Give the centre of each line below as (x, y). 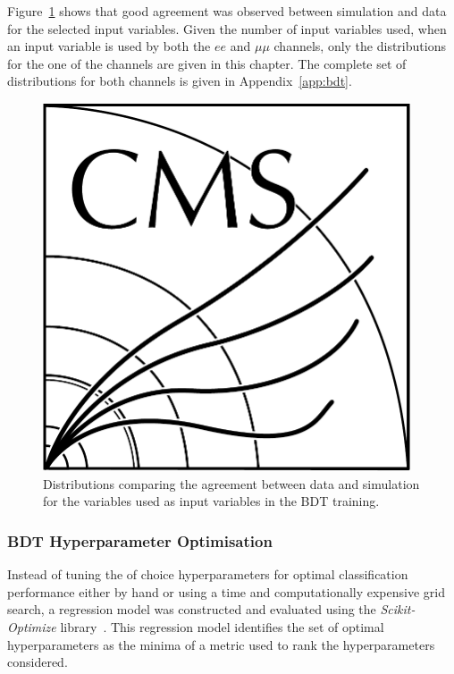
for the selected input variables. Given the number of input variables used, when (227, 28)
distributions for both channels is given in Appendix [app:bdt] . (180, 81)
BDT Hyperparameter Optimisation (140, 540)
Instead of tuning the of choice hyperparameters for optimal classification (208, 574)
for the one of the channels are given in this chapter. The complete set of (207, 63)
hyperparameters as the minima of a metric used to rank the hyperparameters (221, 644)
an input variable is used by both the (109, 46)
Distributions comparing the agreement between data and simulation (231, 483)
